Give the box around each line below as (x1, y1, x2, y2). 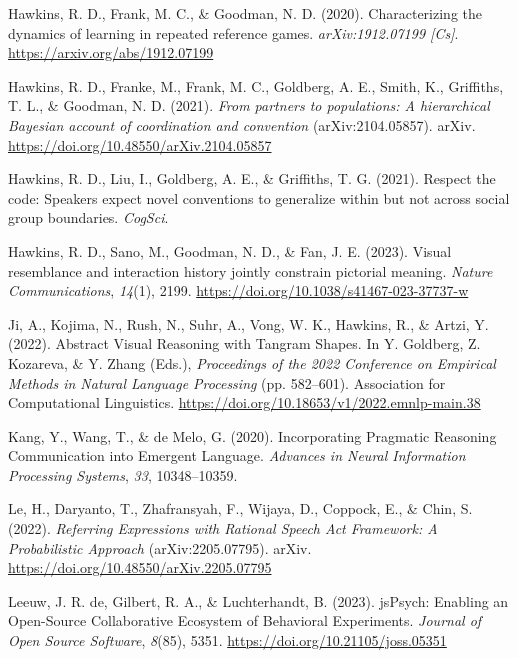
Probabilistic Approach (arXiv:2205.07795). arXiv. (8, 537, 312, 558)
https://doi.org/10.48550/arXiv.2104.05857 (8, 134, 272, 155)
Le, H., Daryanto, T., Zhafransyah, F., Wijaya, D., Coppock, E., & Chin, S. (8, 498, 473, 519)
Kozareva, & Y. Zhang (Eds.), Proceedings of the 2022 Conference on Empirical (8, 352, 496, 373)
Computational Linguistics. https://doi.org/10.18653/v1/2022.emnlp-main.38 (8, 392, 481, 413)
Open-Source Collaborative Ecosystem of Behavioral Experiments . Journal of (8, 610, 482, 631)
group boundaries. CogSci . (8, 207, 169, 228)
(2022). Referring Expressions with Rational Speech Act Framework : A (8, 518, 438, 539)
